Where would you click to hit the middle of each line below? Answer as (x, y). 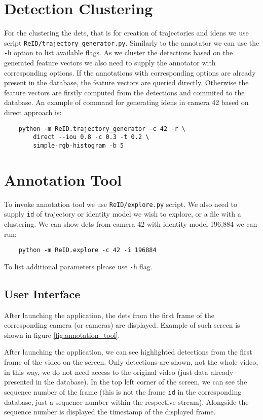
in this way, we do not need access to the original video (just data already (119, 372)
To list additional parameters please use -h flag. (78, 266)
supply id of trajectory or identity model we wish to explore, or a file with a (123, 214)
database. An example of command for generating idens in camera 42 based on (126, 102)
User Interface (42, 293)
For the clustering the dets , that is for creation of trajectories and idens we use (126, 33)
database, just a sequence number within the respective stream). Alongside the (126, 401)
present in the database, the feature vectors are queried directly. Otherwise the (126, 82)
